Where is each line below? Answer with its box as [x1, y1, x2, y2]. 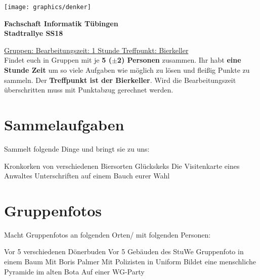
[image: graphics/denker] [4, 4, 91, 11]
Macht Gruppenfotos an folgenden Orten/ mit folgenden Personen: [4, 229, 211, 240]
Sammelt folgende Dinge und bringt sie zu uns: [4, 143, 150, 154]
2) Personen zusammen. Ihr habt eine [117, 55, 241, 65]
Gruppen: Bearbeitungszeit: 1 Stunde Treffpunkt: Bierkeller [4, 44, 189, 55]
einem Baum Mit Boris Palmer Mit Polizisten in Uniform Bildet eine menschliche [4, 256, 256, 267]
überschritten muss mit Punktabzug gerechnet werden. [4, 84, 174, 95]
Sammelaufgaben [4, 114, 124, 134]
